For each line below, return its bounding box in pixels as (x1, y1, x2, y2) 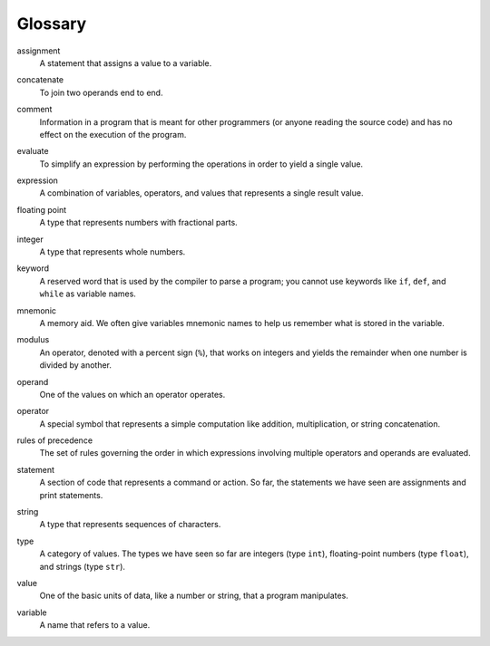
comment (16, 104, 53, 115)
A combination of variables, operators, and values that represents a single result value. (39, 188, 364, 198)
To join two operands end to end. (39, 87, 163, 98)
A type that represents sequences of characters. (39, 519, 221, 530)
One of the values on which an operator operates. (39, 389, 226, 400)
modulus (16, 334, 50, 345)
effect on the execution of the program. (39, 129, 187, 140)
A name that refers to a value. (39, 620, 151, 631)
